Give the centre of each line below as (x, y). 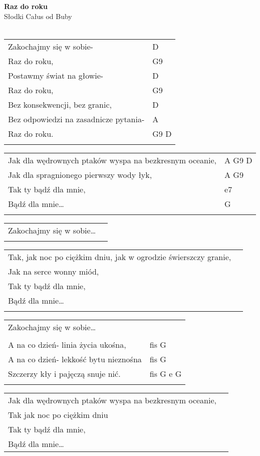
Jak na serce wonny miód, (54, 271)
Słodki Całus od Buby (38, 16)
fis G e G (166, 373)
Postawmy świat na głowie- (56, 75)
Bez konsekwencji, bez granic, (60, 104)
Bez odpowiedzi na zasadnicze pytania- (76, 119)
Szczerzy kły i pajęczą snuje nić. (64, 373)
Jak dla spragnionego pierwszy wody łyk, (80, 174)
